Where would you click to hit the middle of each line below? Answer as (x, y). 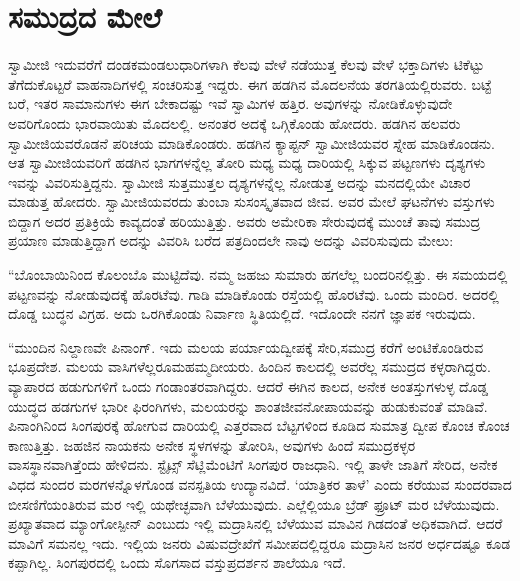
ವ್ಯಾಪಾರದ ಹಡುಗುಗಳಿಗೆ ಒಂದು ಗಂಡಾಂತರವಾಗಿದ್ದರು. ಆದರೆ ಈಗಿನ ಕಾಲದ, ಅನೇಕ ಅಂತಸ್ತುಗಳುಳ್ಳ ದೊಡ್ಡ (248, 386)
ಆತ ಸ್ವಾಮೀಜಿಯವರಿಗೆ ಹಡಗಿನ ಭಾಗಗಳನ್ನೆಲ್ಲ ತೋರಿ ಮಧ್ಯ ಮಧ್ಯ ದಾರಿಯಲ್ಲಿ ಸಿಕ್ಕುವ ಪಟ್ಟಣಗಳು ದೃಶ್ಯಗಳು (247, 162)
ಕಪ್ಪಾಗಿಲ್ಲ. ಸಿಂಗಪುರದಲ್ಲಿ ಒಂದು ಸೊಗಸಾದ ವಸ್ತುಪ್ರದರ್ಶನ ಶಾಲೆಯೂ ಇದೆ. (177, 562)
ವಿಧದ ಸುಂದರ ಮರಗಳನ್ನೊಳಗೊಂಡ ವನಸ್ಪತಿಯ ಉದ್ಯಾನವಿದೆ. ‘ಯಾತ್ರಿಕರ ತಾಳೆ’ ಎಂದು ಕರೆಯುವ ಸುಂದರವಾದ (260, 484)
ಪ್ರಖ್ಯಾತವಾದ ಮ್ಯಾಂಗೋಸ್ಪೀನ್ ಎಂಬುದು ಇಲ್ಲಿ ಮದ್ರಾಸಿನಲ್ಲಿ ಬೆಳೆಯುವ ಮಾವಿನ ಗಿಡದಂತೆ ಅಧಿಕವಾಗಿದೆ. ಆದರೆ (255, 523)
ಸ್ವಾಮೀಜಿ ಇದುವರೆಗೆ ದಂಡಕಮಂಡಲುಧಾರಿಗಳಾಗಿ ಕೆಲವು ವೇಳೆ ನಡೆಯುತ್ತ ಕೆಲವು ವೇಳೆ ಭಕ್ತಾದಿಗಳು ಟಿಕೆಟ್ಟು (246, 64)
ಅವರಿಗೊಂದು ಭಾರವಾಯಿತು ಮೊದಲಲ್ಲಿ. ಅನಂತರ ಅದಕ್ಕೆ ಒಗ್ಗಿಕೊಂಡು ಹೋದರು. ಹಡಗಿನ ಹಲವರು (234, 122)
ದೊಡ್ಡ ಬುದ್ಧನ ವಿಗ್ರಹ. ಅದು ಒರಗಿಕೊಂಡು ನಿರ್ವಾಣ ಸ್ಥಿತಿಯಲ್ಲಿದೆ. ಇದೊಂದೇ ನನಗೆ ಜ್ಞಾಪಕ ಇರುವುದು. (242, 313)
